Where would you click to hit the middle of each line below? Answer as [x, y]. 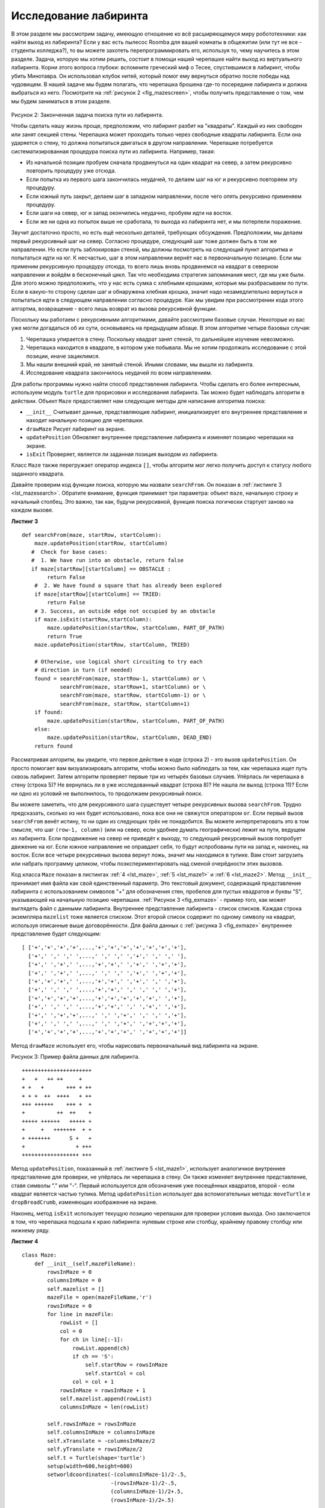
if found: [48, 712]
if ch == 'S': [93, 1356]
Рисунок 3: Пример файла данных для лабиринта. [76, 1057]
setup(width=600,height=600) [90, 1466]
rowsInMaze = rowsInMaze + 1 [103, 1390]
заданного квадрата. [38, 474]
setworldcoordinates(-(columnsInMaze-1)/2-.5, [117, 1475]
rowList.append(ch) [101, 1348]
